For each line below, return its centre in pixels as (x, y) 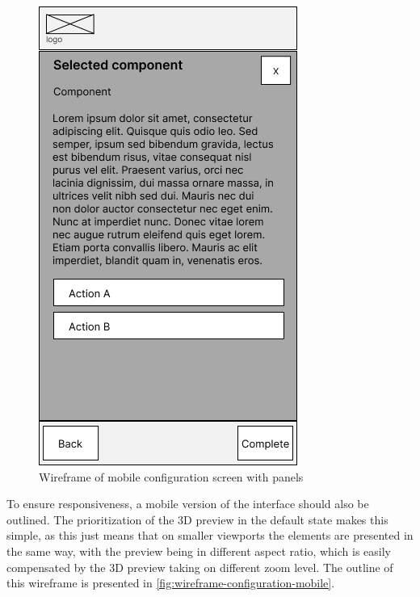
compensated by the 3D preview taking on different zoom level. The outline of (200, 567)
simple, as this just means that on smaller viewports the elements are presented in (210, 535)
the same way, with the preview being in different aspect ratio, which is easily (199, 551)
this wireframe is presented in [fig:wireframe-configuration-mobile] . (171, 583)
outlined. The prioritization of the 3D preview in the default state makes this (197, 519)
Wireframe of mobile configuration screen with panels (171, 476)
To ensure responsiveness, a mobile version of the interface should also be (188, 504)
